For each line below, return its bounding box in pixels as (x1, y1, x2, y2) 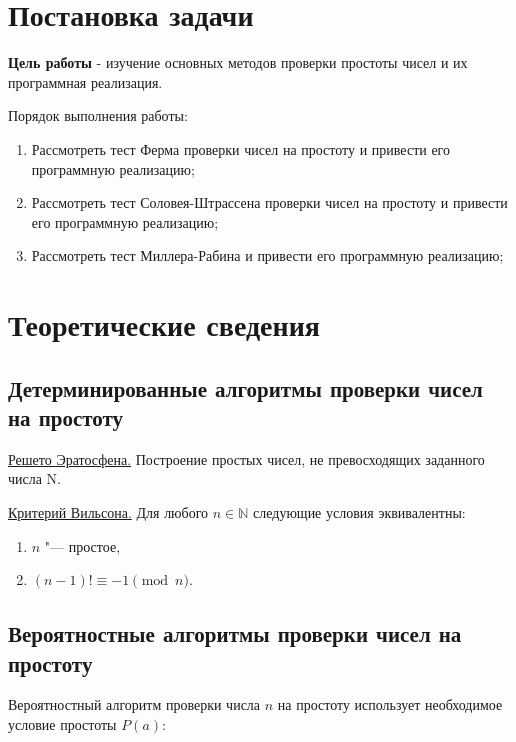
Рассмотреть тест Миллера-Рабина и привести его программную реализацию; (31, 245, 504, 266)
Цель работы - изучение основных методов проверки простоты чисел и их (8, 52, 468, 73)
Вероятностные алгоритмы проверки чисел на (8, 618, 462, 649)
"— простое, (44, 535, 121, 556)
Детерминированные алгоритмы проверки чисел (8, 372, 483, 403)
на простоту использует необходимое (277, 694, 503, 715)
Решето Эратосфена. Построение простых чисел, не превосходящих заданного (8, 448, 485, 469)
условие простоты (8, 714, 117, 734)
